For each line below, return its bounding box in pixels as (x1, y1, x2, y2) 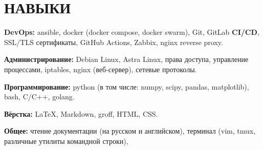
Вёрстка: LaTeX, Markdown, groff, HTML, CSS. (4, 108, 158, 119)
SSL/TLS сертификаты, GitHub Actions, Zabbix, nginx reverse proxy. (4, 36, 223, 47)
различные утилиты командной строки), (4, 135, 128, 146)
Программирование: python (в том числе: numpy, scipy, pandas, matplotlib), (4, 81, 249, 92)
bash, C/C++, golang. (4, 91, 75, 102)
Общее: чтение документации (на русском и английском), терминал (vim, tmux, (4, 125, 256, 136)
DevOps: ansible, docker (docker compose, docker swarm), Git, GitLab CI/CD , (4, 27, 259, 37)
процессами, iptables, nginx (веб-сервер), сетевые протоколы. (4, 63, 197, 74)
